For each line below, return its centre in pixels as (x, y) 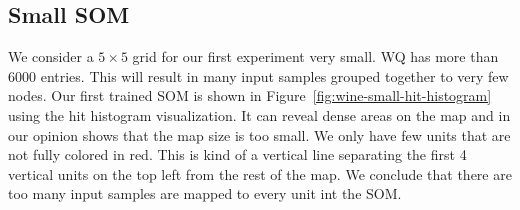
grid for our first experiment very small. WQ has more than (315, 56)
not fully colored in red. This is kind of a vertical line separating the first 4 (237, 154)
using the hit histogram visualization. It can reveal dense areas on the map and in (259, 114)
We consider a (51, 56)
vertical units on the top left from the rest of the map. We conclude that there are (260, 173)
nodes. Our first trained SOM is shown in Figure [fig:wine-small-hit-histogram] (250, 95)
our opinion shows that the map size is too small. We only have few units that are (259, 134)
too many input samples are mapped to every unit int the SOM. (205, 193)
